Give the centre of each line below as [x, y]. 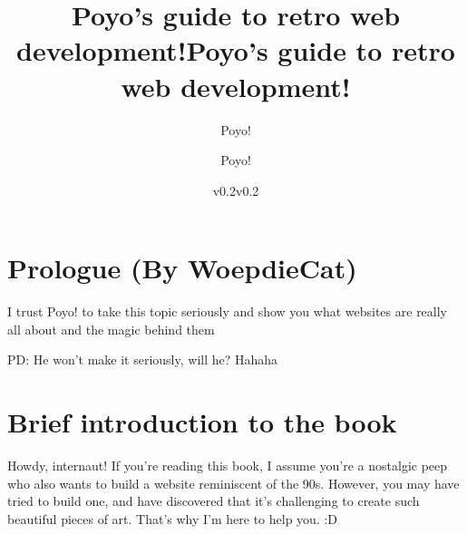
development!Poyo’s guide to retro [236, 50]
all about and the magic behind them [111, 329]
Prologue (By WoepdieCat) [182, 268]
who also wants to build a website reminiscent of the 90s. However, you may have [233, 483]
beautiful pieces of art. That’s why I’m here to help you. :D [173, 518]
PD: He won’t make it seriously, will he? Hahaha [143, 359]
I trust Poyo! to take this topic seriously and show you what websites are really [228, 311]
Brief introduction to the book [202, 422]
